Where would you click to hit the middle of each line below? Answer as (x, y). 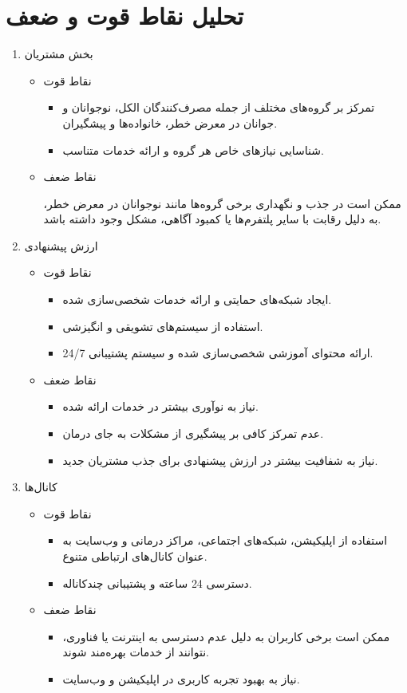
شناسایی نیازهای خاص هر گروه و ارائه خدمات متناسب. (193, 150)
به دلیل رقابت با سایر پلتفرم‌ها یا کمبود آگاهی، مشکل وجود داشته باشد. (212, 219)
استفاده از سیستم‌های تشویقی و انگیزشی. (163, 326)
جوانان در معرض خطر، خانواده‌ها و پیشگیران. (170, 122)
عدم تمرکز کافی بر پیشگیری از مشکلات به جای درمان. (193, 433)
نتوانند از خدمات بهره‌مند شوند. (136, 652)
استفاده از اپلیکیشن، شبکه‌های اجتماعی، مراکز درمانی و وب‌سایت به (225, 540)
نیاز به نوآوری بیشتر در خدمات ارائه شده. (160, 406)
